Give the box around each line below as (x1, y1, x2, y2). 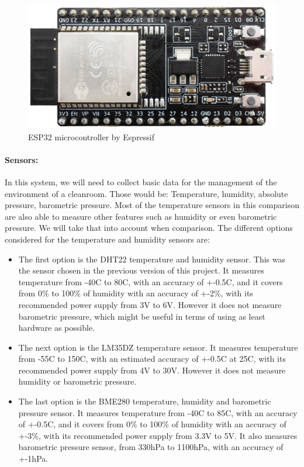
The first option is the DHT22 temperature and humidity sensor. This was (18, 252, 285, 265)
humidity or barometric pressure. (18, 375, 137, 388)
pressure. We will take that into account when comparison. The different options (5, 222, 293, 234)
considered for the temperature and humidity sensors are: (5, 233, 210, 245)
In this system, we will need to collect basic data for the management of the (5, 175, 277, 188)
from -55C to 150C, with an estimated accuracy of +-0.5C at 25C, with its (18, 352, 286, 365)
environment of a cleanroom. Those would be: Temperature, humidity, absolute (5, 187, 288, 199)
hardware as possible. (18, 321, 95, 334)
